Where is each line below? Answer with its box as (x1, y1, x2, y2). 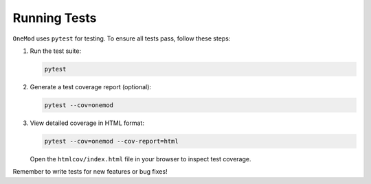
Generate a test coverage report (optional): (30, 82, 151, 91)
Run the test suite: (30, 47, 82, 55)
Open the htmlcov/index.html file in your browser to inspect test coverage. (30, 154, 251, 163)
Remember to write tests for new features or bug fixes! (12, 168, 168, 176)
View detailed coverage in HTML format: (30, 119, 144, 127)
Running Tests (12, 10, 97, 25)
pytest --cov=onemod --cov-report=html (44, 137, 179, 145)
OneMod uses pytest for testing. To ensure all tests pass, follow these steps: (12, 34, 231, 43)
